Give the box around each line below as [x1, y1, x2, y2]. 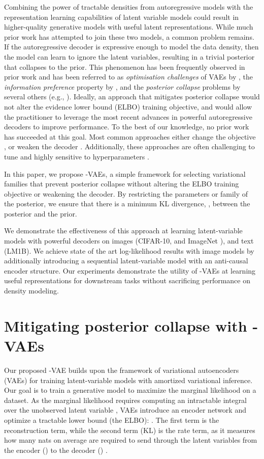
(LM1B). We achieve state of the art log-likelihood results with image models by [4, 245, 254, 256]
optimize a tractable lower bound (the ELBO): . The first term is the [4, 414, 219, 425]
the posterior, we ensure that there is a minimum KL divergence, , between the [4, 198, 250, 209]
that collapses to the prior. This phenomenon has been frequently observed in [4, 61, 245, 72]
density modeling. [4, 285, 59, 296]
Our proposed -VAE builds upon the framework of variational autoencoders [4, 364, 239, 375]
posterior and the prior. [4, 208, 77, 219]
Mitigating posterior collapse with [4, 315, 247, 336]
